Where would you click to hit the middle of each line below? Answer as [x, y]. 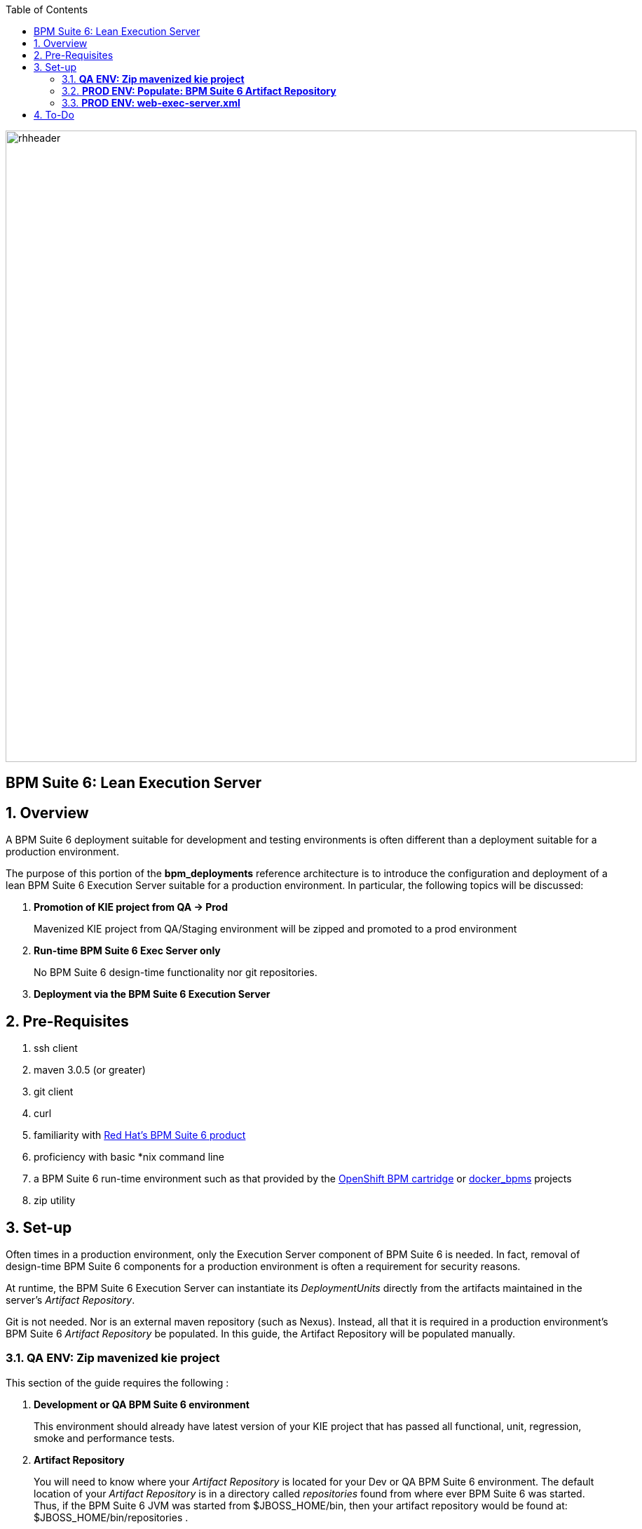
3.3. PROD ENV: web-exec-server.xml [151, 103]
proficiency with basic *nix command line [129, 1157]
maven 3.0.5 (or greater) [90, 1070]
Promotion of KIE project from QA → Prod [131, 907]
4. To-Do [54, 115]
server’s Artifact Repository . [70, 1300]
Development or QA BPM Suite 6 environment [142, 1404]
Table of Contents [47, 9]
